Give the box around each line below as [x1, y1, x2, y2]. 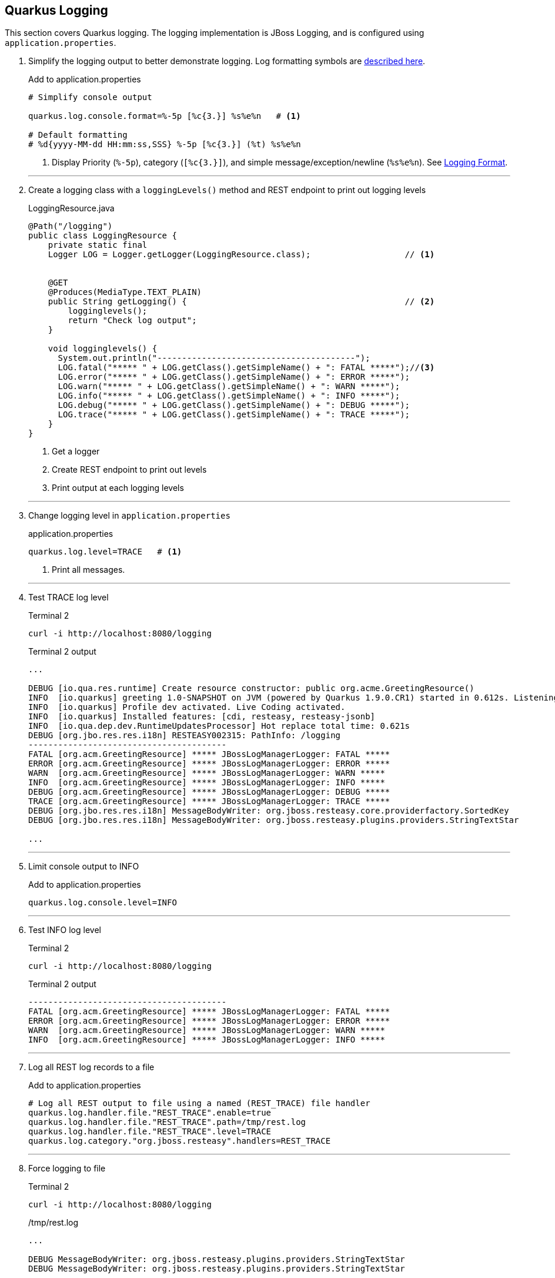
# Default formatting [28, 130, 128, 140]
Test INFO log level [28, 925, 101, 935]
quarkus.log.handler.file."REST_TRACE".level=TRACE [28, 1127, 272, 1137]
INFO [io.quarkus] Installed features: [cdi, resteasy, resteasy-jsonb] [28, 712, 376, 722]
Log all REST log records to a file [28, 1062, 155, 1073]
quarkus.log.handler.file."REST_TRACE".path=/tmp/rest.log [28, 1117, 306, 1127]
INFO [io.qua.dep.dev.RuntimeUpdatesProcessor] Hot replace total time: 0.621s [28, 721, 410, 731]
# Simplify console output [28, 92, 152, 102]
